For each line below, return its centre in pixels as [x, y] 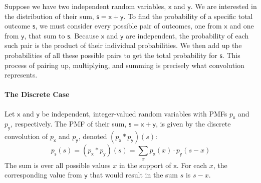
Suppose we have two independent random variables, [85, 6]
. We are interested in [224, 6]
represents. [21, 75]
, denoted [93, 136]
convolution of [26, 136]
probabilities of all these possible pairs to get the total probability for [111, 55]
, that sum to [45, 35]
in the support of [145, 165]
